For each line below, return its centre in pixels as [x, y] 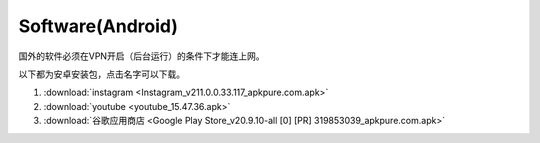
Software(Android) [98, 26]
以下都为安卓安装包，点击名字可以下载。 [101, 74]
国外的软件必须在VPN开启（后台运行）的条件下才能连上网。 [141, 56]
